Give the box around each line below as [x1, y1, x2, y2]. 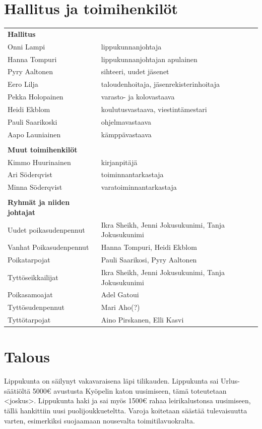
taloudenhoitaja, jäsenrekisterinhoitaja [101, 79, 220, 89]
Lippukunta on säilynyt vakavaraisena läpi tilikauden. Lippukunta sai [4, 376, 219, 386]
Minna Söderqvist [8, 182, 62, 192]
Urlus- [221, 376, 240, 386]
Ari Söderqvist [8, 169, 52, 180]
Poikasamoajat [8, 289, 53, 300]
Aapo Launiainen [8, 129, 61, 139]
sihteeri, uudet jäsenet [101, 66, 169, 77]
